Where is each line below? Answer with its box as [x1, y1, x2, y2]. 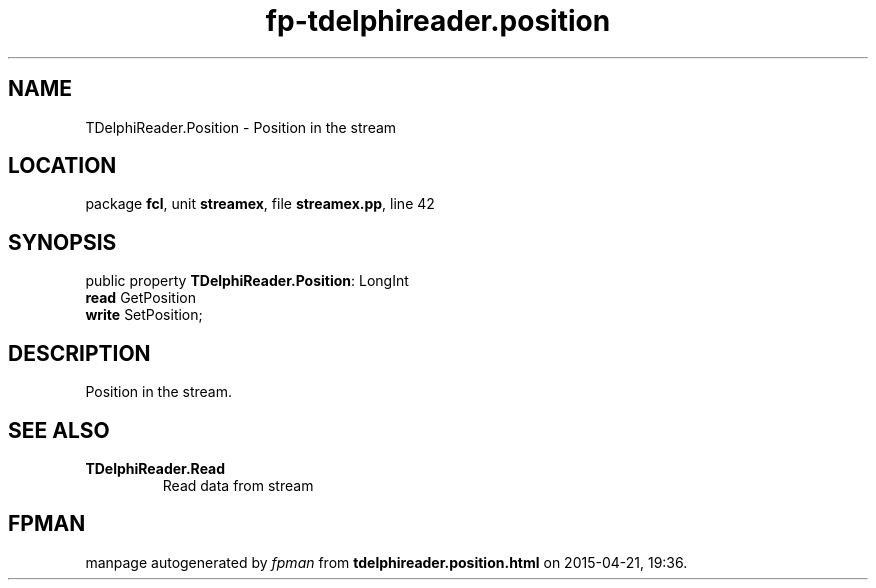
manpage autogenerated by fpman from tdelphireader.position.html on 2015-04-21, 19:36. [85, 553, 688, 571]
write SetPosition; [85, 306, 203, 324]
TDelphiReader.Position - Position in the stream [85, 118, 397, 136]
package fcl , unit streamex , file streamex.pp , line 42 [85, 195, 435, 213]
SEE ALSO [8, 417, 110, 443]
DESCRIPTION [8, 340, 151, 366]
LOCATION [8, 153, 117, 179]
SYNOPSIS [8, 229, 117, 255]
